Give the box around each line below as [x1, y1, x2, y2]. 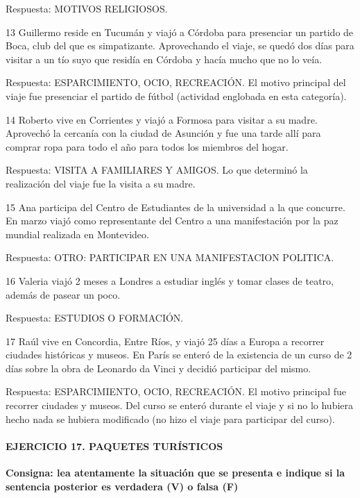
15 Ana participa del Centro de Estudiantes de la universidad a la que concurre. [6, 199, 345, 214]
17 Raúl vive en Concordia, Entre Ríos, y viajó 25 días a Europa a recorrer [6, 333, 325, 348]
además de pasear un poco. [6, 287, 121, 301]
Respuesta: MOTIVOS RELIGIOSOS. [6, 1, 168, 15]
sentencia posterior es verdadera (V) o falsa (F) [6, 479, 239, 493]
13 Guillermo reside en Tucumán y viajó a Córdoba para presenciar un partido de [6, 24, 354, 39]
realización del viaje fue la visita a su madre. [6, 176, 196, 190]
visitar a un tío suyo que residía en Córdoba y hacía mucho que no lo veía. [6, 51, 323, 66]
